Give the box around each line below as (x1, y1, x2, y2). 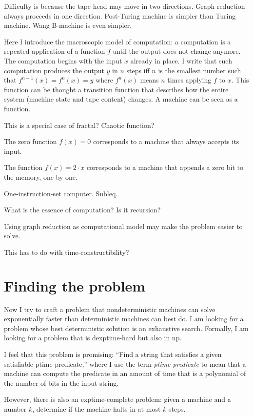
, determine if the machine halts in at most (32, 403, 161, 414)
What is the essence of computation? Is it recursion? (4, 205, 161, 215)
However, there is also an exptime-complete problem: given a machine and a (4, 394, 231, 404)
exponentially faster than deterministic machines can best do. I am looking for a (4, 313, 244, 324)
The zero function (4, 136, 57, 146)
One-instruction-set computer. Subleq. (4, 188, 118, 198)
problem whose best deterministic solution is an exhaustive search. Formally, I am (4, 323, 249, 333)
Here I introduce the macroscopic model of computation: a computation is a (4, 36, 231, 46)
